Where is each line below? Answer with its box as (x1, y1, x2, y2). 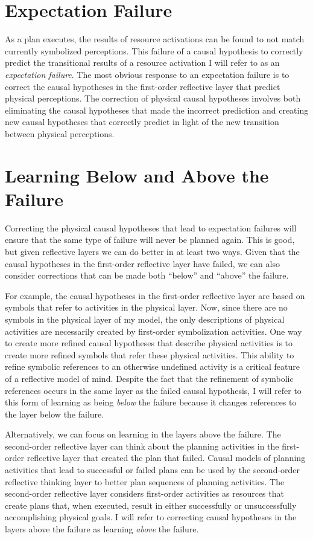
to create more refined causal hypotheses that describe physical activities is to (5, 337, 293, 349)
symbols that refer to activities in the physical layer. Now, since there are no (5, 301, 288, 314)
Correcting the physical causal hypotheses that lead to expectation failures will (5, 221, 297, 234)
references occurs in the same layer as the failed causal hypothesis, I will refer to (5, 384, 302, 396)
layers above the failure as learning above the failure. (5, 523, 199, 535)
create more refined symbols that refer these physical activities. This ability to (5, 348, 294, 361)
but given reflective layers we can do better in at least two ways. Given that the (5, 245, 300, 257)
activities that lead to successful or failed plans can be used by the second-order (5, 463, 300, 476)
